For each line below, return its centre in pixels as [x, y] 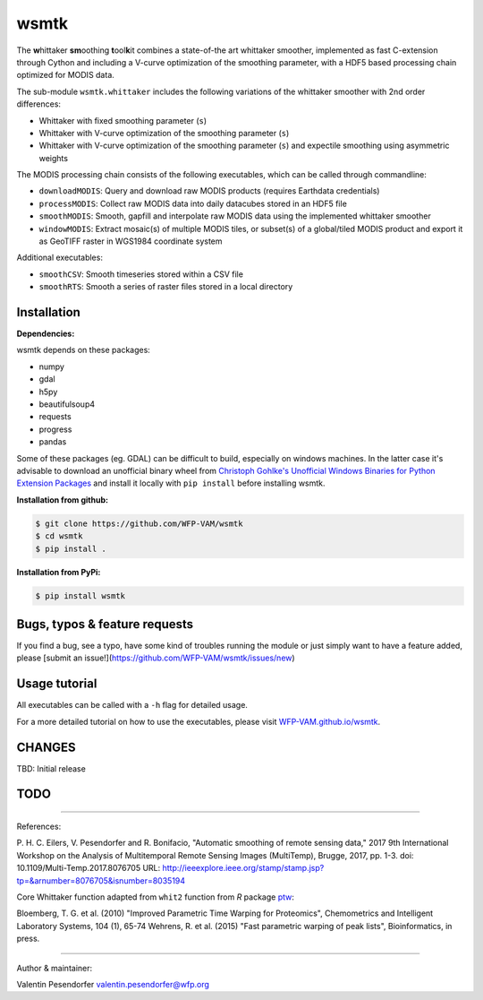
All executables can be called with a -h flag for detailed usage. [132, 705]
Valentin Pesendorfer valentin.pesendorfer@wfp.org [113, 984]
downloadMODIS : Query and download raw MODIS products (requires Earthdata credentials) [209, 191]
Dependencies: [46, 334]
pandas [53, 442]
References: [39, 827]
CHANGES [46, 747]
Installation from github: [63, 500]
